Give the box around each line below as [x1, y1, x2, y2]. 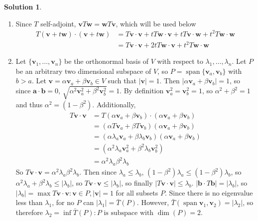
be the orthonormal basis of [64, 56, 149, 66]
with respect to [157, 56, 203, 66]
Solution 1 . [4, 1, 42, 11]
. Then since [79, 167, 117, 177]
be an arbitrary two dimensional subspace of [15, 65, 151, 76]
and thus [15, 99, 43, 109]
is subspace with [104, 209, 154, 217]
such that [108, 75, 136, 86]
